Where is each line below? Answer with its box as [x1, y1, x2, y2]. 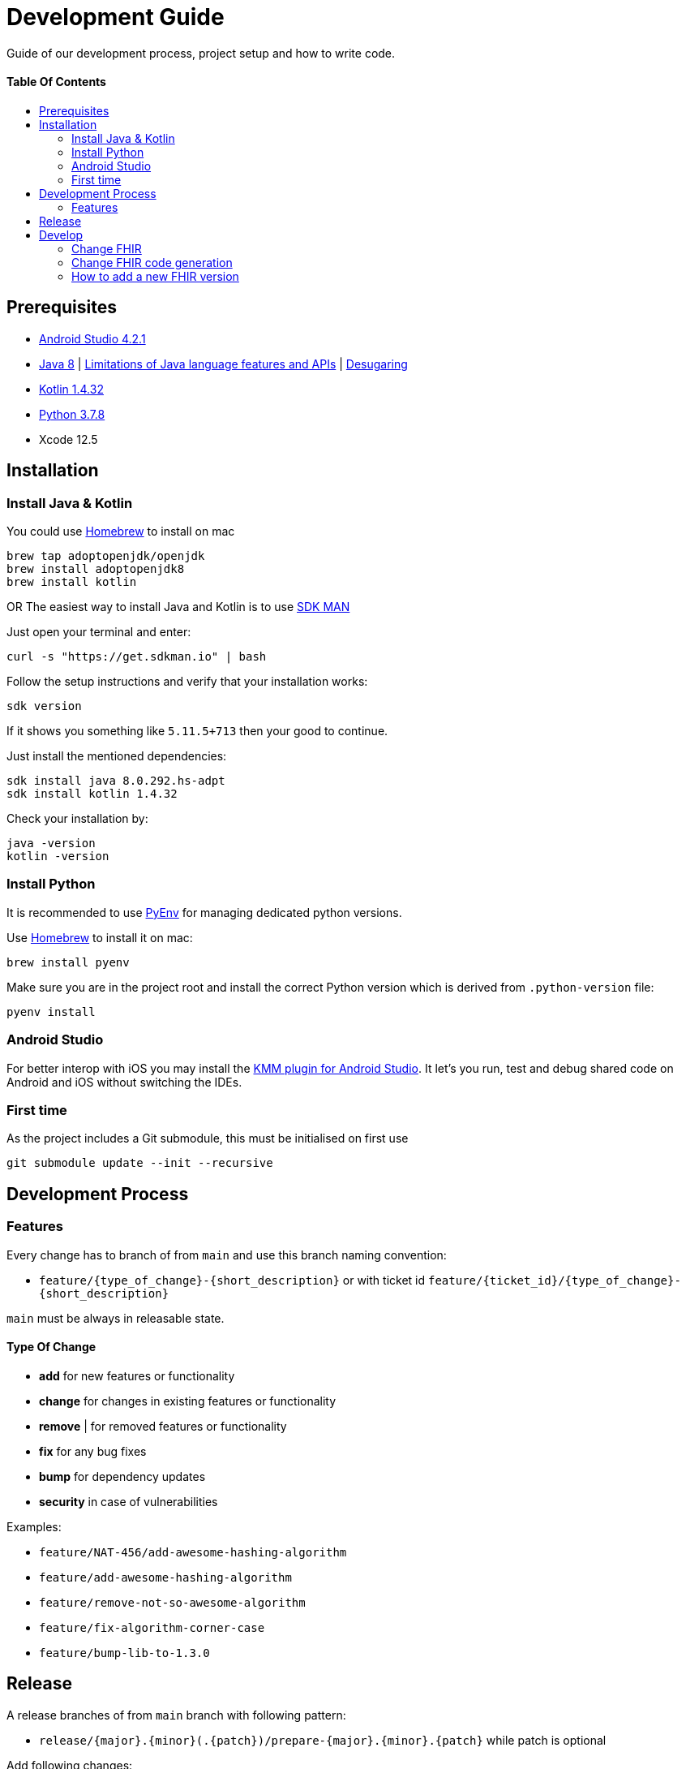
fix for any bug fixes [39, 1444, 147, 1458]
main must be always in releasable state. [6, 1311, 225, 1325]
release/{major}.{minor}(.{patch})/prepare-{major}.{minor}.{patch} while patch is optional [39, 1732, 607, 1747]
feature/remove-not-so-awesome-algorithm [39, 1595, 306, 1609]
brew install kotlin [6, 575, 137, 589]
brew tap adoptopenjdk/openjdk [6, 549, 205, 563]
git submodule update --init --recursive [6, 1156, 273, 1170]
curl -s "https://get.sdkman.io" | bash [6, 650, 267, 664]
